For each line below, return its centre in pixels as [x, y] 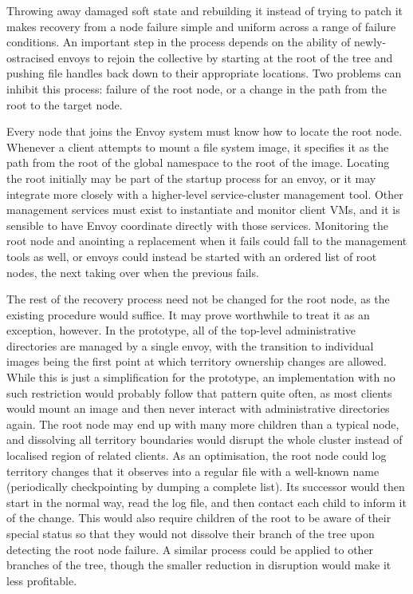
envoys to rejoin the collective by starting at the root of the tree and [225, 57]
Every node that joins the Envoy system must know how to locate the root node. [205, 131]
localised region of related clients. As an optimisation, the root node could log [197, 455]
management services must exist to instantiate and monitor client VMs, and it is [203, 210]
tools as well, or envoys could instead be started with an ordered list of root [192, 256]
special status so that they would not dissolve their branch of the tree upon [191, 533]
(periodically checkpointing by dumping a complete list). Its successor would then [206, 487]
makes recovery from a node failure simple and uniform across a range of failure [201, 26]
